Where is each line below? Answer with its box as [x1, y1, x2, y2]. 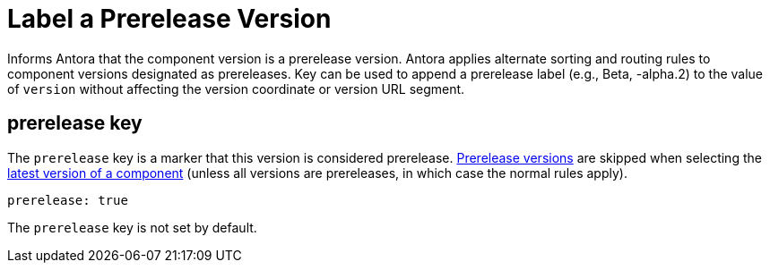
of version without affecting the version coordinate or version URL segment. [7, 80, 465, 97]
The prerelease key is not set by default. [7, 219, 257, 235]
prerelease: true [7, 192, 128, 207]
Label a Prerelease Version [7, 4, 332, 34]
